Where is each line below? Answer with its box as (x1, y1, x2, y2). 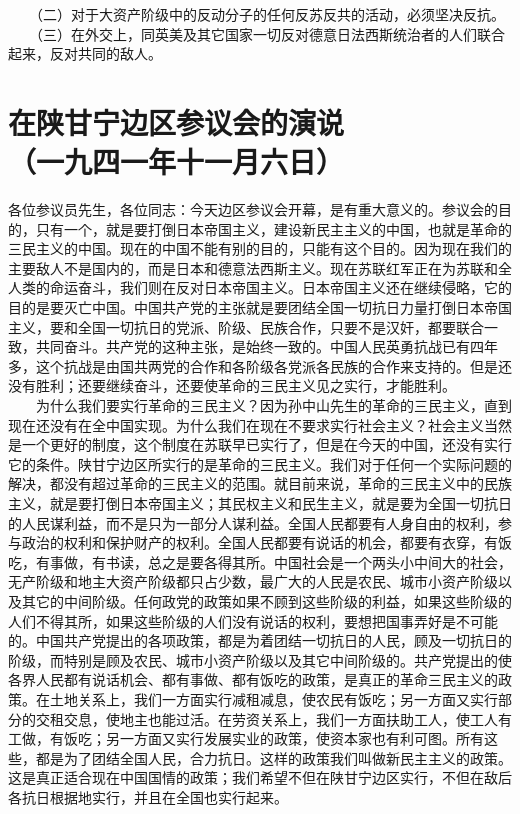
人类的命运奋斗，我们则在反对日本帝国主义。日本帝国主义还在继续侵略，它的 (8, 277, 512, 298)
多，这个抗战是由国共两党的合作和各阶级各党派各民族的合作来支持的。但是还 (8, 355, 512, 376)
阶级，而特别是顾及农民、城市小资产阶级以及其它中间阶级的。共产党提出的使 (8, 649, 512, 670)
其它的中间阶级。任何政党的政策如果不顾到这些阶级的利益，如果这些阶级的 (21, 590, 512, 611)
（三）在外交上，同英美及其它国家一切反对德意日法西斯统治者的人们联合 (35, 23, 505, 44)
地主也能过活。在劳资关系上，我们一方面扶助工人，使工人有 (119, 708, 512, 729)
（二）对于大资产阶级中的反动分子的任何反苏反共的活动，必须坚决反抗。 (35, 4, 505, 24)
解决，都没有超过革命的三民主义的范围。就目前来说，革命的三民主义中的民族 (8, 473, 512, 494)
